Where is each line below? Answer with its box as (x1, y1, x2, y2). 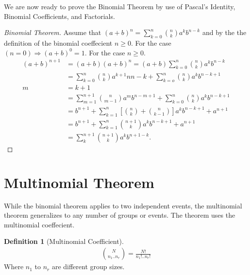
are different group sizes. (51, 261, 125, 272)
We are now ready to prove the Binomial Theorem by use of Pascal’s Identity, (4, 1, 235, 11)
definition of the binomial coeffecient (4, 37, 113, 48)
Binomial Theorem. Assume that (4, 27, 101, 37)
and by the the (202, 27, 247, 37)
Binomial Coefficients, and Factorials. (4, 11, 115, 21)
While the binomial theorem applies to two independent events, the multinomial (4, 200, 242, 210)
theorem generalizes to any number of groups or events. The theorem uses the (4, 210, 235, 220)
